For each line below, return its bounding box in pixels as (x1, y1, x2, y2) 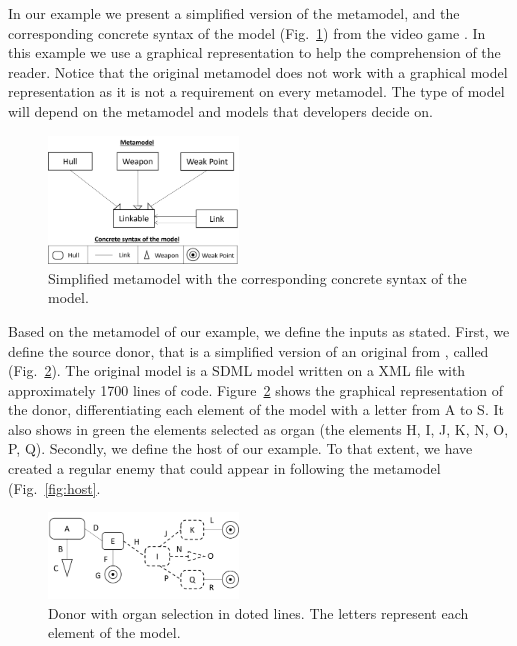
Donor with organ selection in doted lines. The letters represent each (48, 602, 469, 623)
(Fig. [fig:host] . (8, 477, 101, 498)
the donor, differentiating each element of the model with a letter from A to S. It (8, 399, 504, 420)
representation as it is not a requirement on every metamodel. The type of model (8, 81, 505, 102)
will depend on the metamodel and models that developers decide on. (8, 100, 433, 121)
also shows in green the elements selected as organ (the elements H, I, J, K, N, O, (8, 418, 509, 439)
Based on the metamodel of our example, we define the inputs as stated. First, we (8, 320, 510, 341)
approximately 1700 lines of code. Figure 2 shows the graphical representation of (8, 379, 503, 400)
